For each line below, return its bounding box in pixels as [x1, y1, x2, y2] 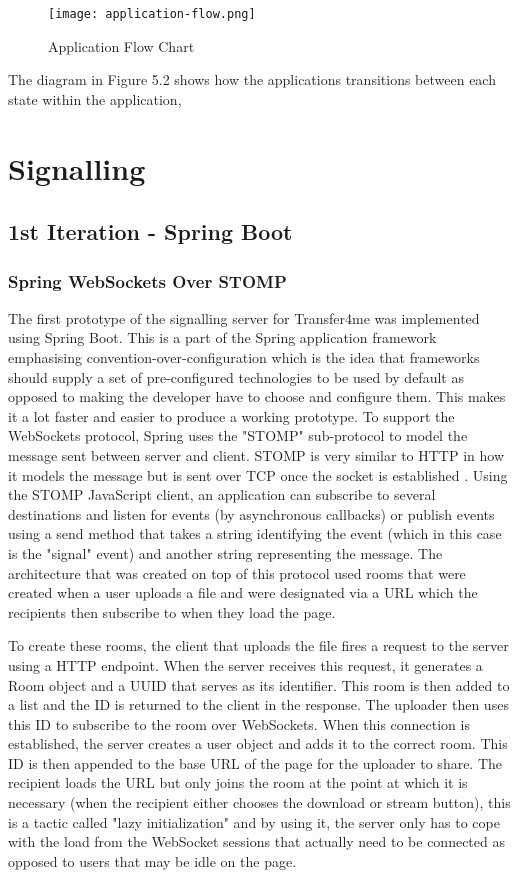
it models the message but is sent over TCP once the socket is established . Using [8, 464, 508, 485]
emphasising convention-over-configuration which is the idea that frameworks [8, 347, 480, 367]
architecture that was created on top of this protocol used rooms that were [8, 562, 466, 583]
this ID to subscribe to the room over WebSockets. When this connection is [8, 713, 470, 734]
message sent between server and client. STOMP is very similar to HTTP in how [8, 444, 504, 465]
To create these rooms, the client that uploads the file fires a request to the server [8, 635, 509, 656]
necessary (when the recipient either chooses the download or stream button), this [8, 792, 511, 813]
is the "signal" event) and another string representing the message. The [8, 542, 443, 563]
